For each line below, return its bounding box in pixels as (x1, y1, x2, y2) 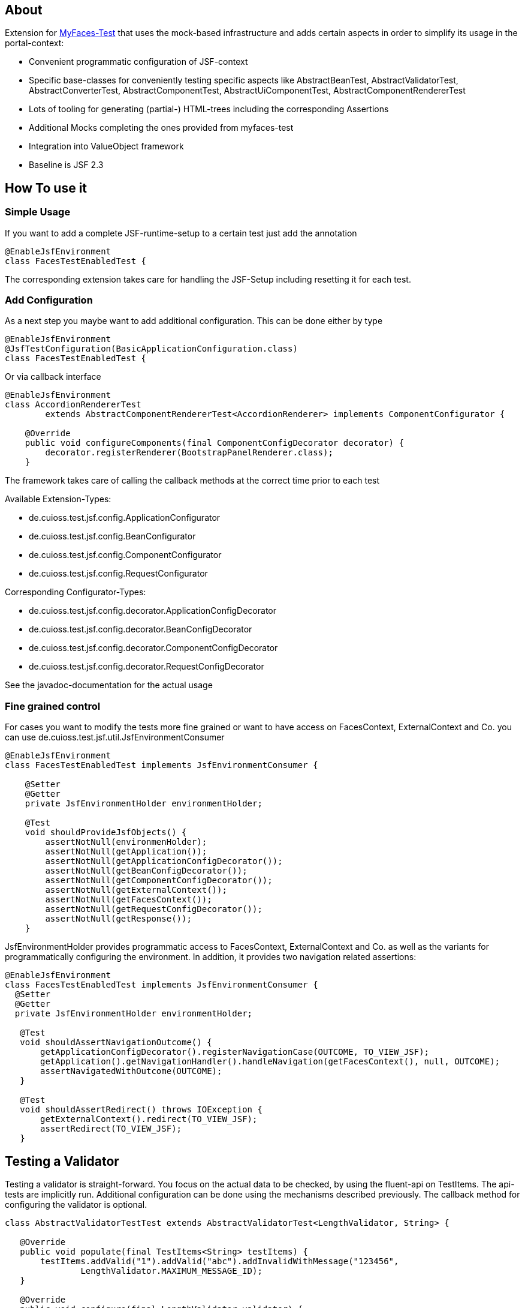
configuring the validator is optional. (5, 1199, 147, 1210)
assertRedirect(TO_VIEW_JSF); (40, 1124, 182, 1134)
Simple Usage (5, 206, 71, 218)
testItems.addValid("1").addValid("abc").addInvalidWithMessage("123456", (40, 1256, 399, 1266)
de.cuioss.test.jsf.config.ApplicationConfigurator (29, 512, 221, 523)
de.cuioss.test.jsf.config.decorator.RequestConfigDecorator (29, 661, 264, 672)
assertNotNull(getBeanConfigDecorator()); (45, 866, 248, 876)
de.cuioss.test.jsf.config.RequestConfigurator (29, 568, 208, 579)
